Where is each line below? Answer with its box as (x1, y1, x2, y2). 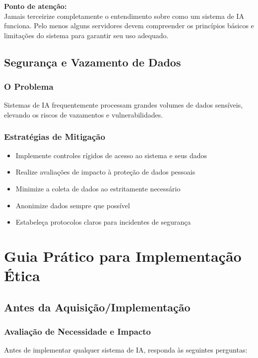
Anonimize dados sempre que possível (15, 200, 130, 210)
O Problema (4, 80, 54, 93)
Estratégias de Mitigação (4, 130, 105, 143)
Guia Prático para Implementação (4, 245, 242, 266)
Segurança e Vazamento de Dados (4, 54, 181, 69)
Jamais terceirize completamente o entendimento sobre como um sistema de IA (4, 10, 244, 21)
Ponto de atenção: (4, 1, 67, 11)
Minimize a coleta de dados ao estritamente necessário (15, 183, 181, 193)
